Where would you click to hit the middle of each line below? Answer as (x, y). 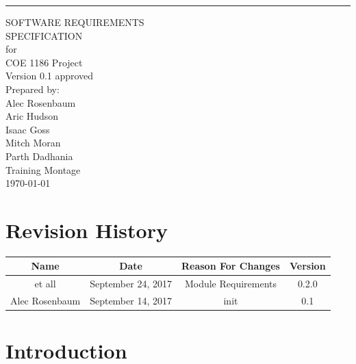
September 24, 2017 (131, 284)
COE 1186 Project (44, 62)
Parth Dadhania (39, 156)
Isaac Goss (28, 129)
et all (45, 284)
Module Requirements (230, 284)
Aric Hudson (32, 116)
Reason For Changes (230, 266)
